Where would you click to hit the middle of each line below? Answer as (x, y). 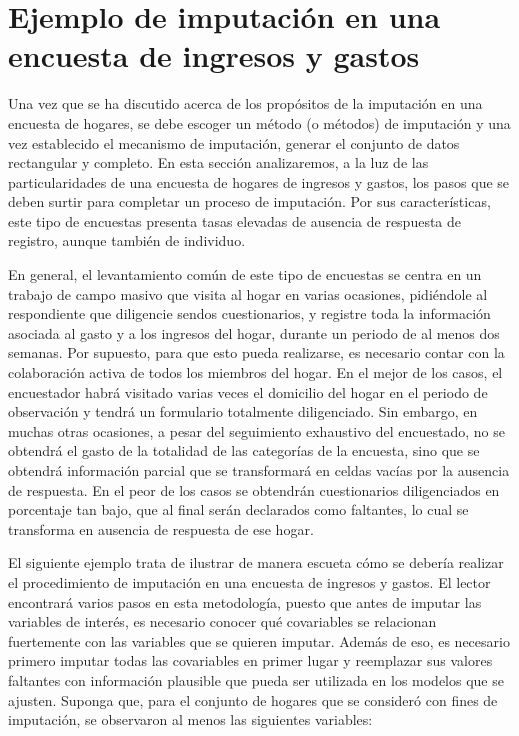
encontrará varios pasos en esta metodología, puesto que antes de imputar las (245, 601)
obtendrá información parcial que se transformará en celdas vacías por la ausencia (259, 470)
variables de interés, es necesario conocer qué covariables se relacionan (222, 621)
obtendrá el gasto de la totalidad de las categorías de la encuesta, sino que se (244, 450)
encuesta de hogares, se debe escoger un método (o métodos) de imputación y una (259, 122)
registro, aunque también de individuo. (127, 240)
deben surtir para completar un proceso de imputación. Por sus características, (249, 201)
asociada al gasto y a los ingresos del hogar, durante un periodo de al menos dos (254, 332)
